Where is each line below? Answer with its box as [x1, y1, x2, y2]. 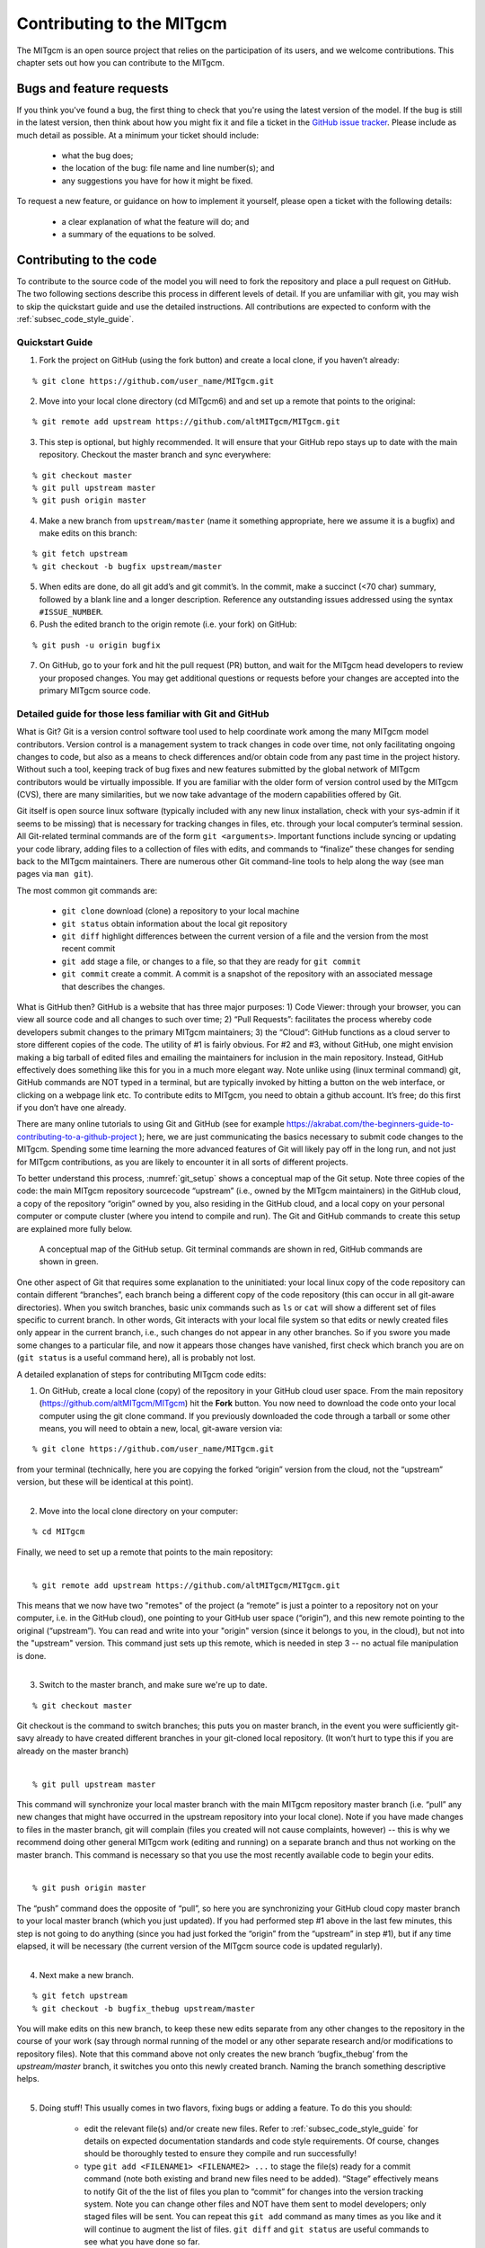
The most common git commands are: [16, 885, 158, 896]
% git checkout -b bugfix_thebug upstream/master [32, 2003, 256, 2013]
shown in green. [39, 1256, 99, 1267]
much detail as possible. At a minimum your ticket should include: [16, 129, 260, 140]
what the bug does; [61, 150, 134, 161]
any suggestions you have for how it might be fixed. [61, 175, 253, 186]
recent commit [61, 943, 116, 954]
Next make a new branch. [39, 1969, 135, 1980]
